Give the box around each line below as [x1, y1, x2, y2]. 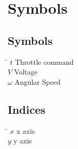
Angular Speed [14, 76, 61, 87]
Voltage [14, 66, 38, 77]
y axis [13, 135, 32, 146]
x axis [16, 125, 35, 136]
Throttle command [15, 56, 74, 67]
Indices [8, 101, 46, 117]
